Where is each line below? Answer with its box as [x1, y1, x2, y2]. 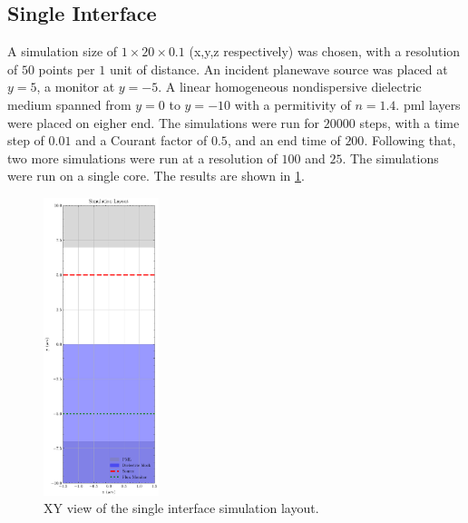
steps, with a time [359, 113, 460, 132]
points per [38, 59, 95, 78]
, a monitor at [36, 77, 115, 96]
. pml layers [395, 94, 461, 113]
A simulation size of [7, 42, 118, 61]
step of [7, 131, 44, 150]
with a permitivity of [234, 94, 351, 113]
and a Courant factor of [75, 131, 208, 150]
